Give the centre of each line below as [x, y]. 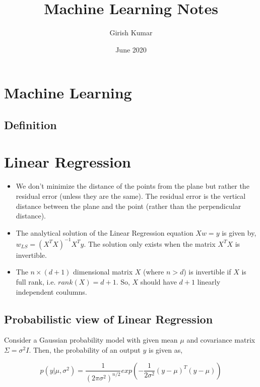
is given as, [166, 350]
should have [158, 282]
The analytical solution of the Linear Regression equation [105, 232]
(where [153, 272]
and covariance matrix [221, 340]
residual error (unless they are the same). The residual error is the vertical [131, 196]
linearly [209, 282]
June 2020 [131, 49]
